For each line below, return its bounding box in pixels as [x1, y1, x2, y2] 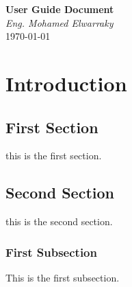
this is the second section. [5, 214, 113, 229]
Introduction [5, 69, 127, 97]
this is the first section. [5, 148, 102, 163]
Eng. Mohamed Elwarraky [5, 15, 114, 30]
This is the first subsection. [5, 270, 120, 284]
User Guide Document [5, 2, 114, 16]
